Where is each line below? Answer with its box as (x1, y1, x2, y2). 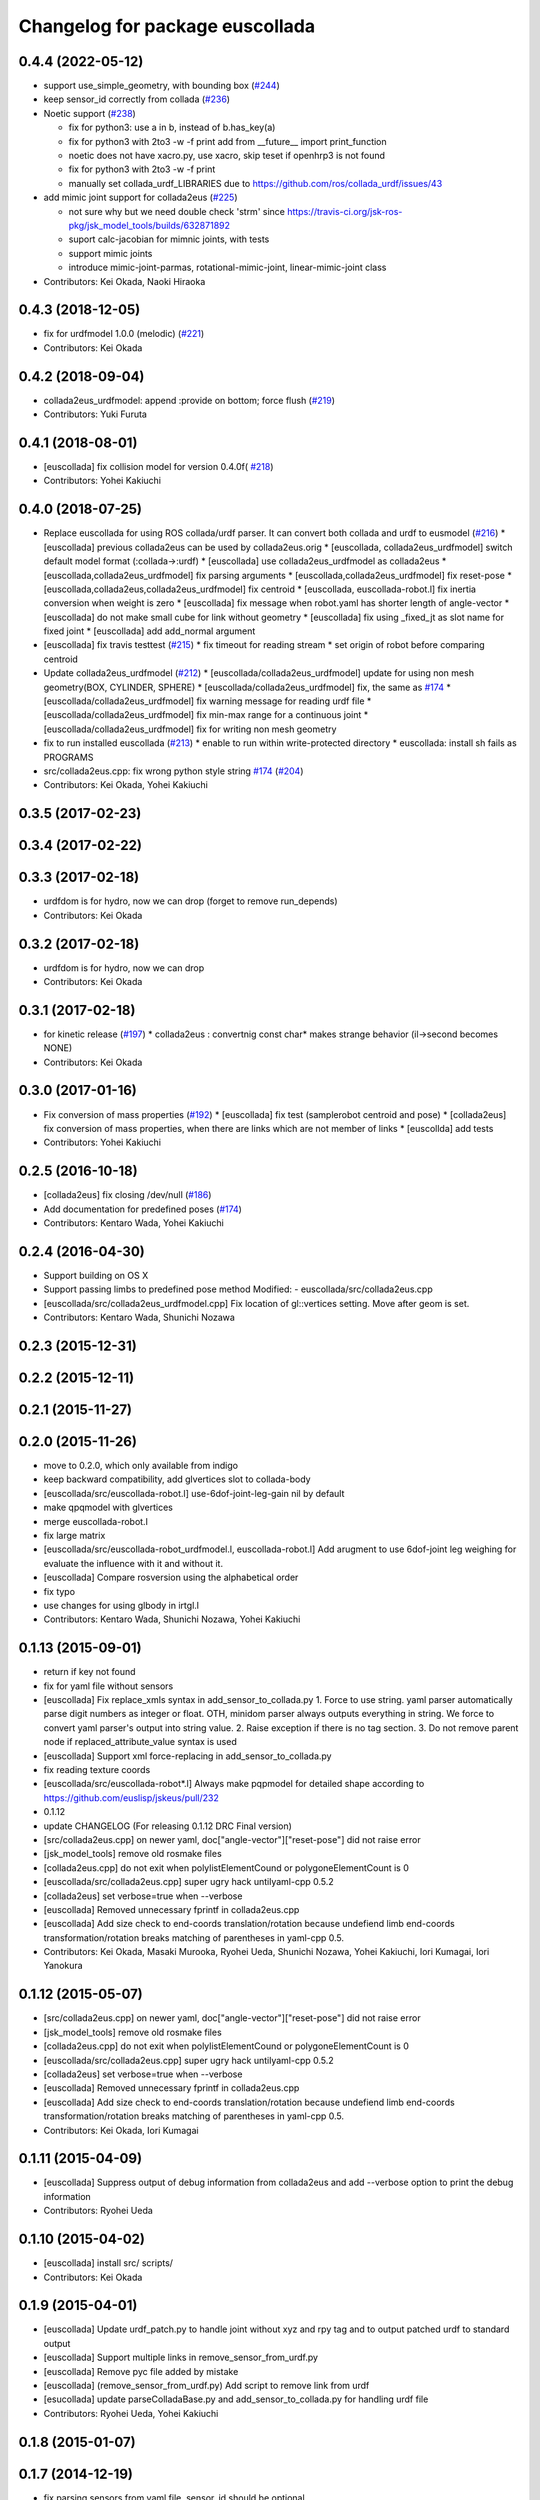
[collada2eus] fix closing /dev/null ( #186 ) (43, 1189, 212, 1201)
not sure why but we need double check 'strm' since (68, 205, 285, 217)
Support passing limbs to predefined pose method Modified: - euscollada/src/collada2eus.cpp (43, 1283, 434, 1295)
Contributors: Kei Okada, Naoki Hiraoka (43, 275, 206, 287)
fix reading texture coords (43, 1764, 151, 1776)
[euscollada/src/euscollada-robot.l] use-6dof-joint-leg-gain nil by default (43, 1487, 345, 1499)
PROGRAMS (43, 751, 94, 763)
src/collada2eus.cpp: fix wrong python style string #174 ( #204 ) (43, 765, 304, 777)
